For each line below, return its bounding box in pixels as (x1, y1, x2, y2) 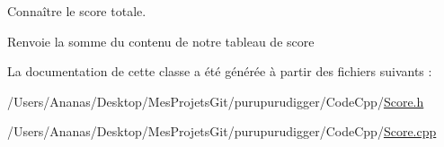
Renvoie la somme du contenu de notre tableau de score (7, 31, 315, 50)
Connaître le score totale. (7, 2, 147, 20)
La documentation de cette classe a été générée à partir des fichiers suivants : (7, 62, 432, 81)
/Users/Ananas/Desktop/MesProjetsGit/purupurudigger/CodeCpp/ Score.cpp (7, 122, 437, 141)
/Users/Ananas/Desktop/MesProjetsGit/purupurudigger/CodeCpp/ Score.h (7, 91, 424, 110)
